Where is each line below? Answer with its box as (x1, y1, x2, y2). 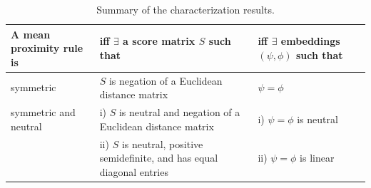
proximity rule (11, 41, 83, 56)
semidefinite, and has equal (99, 150, 218, 165)
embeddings (280, 33, 340, 48)
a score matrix (123, 33, 195, 48)
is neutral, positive (121, 136, 203, 151)
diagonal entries (99, 164, 168, 179)
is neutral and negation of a (118, 105, 240, 120)
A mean (11, 26, 51, 41)
